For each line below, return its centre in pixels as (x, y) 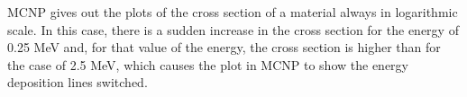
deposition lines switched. (78, 82)
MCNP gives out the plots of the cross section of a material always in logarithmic (233, 12)
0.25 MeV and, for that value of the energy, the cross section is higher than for (224, 47)
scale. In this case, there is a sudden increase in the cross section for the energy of (233, 29)
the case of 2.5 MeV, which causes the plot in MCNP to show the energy (208, 64)
